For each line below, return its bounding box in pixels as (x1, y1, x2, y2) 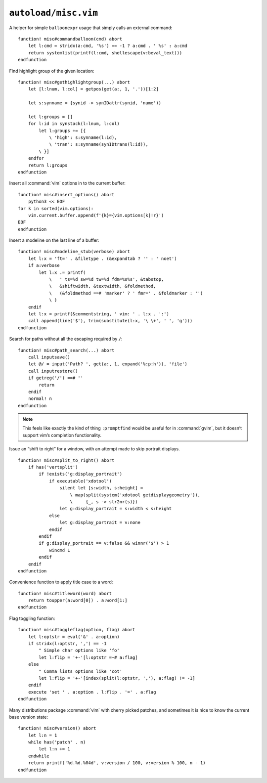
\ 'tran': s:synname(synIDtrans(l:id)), (49, 141, 148, 147)
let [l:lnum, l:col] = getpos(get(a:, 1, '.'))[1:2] (28, 87, 159, 92)
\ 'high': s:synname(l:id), (49, 135, 117, 140)
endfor (28, 156, 44, 161)
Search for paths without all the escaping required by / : (9, 336, 123, 342)
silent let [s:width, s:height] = (59, 485, 143, 491)
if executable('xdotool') (49, 478, 112, 484)
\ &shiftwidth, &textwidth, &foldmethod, (49, 283, 156, 289)
